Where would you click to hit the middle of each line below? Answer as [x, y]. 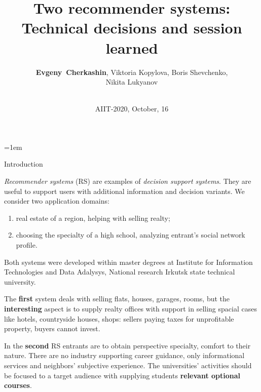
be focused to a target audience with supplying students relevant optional [122, 375]
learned [132, 47]
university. [20, 281]
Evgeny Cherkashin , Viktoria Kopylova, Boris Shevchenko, [132, 72]
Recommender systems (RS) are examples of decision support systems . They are [128, 181]
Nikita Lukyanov [132, 82]
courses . [18, 385]
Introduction [24, 164]
